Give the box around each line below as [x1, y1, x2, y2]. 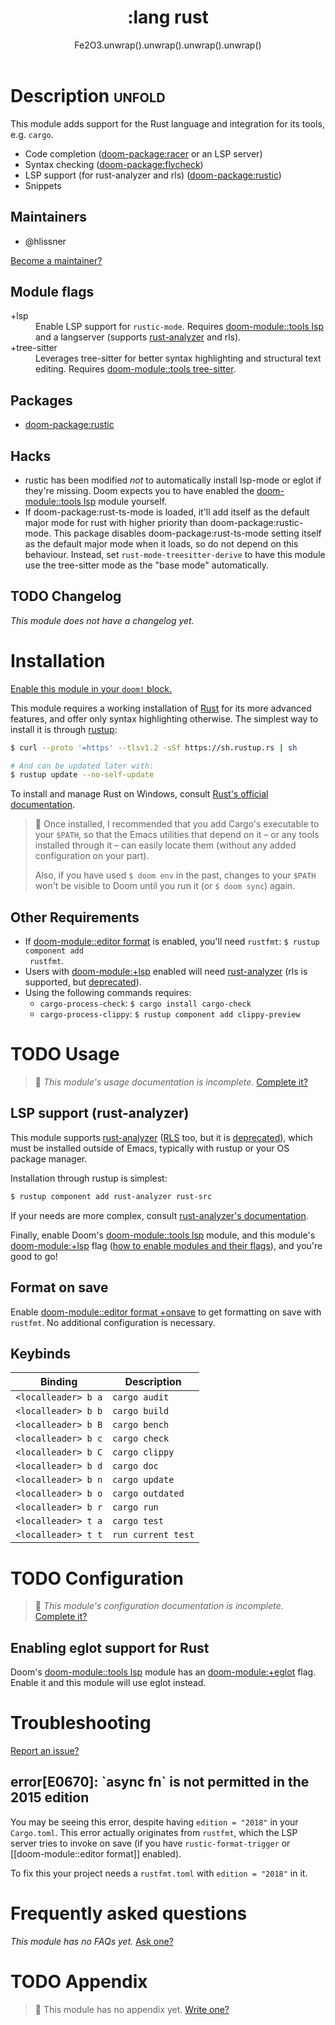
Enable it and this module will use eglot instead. [10, 1677, 207, 1689]
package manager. [10, 1152, 88, 1165]
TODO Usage [10, 1043, 120, 1066]
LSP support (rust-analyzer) [10, 1105, 190, 1122]
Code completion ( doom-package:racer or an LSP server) [24, 147, 263, 160]
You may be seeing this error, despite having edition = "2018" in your [10, 1816, 299, 1828]
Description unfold [10, 84, 166, 107]
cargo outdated [112, 1488, 185, 1500]
